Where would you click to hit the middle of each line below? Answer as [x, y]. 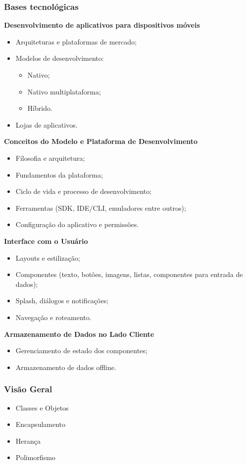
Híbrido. [40, 108]
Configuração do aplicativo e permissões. [77, 224]
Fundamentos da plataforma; [59, 174]
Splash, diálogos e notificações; [62, 301]
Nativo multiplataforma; [64, 91]
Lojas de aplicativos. [47, 124]
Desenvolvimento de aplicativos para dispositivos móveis [102, 25]
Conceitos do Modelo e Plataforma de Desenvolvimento [101, 141]
